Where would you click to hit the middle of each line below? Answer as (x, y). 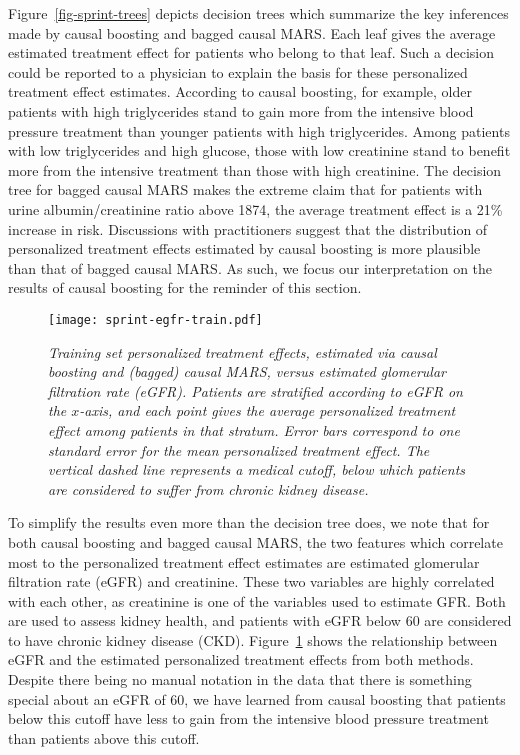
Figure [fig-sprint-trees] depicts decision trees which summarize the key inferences (258, 13)
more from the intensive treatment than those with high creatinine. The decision (255, 169)
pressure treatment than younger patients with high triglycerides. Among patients (259, 130)
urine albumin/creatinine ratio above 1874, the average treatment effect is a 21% (255, 208)
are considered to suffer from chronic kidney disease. (208, 488)
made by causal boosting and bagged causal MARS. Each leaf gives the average (252, 32)
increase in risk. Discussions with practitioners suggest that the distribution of (248, 228)
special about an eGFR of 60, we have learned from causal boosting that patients (257, 698)
